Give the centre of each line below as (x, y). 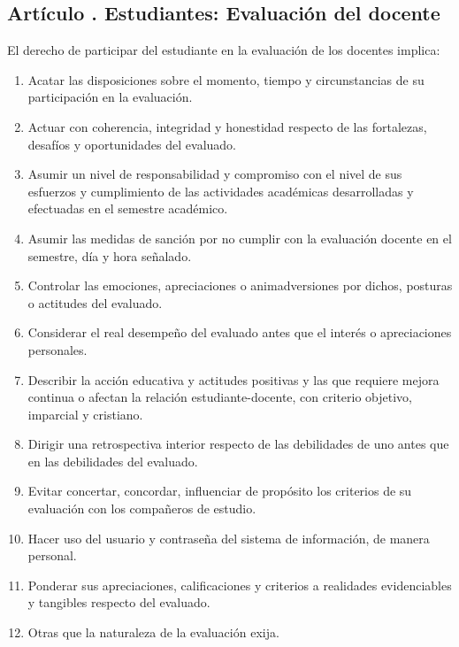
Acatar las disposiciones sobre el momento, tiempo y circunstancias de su (226, 79)
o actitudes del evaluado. (95, 302)
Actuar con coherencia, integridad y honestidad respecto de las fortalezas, (227, 126)
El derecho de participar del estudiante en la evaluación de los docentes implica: (224, 50)
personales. (57, 349)
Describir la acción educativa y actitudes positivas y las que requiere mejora (233, 379)
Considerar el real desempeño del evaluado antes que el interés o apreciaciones (240, 332)
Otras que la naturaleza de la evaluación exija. (153, 632)
